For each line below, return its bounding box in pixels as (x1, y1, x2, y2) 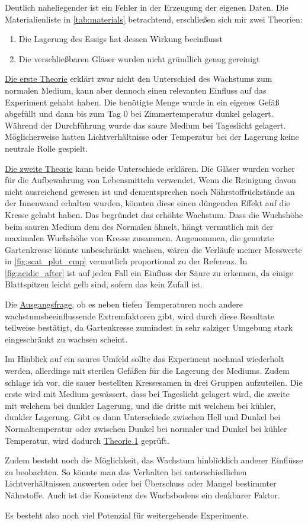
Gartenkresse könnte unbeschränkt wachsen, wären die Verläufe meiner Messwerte (5, 243, 302, 255)
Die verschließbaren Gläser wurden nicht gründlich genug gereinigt (18, 52, 260, 65)
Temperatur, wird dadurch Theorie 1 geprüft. (5, 434, 169, 446)
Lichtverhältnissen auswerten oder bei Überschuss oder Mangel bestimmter (5, 477, 277, 489)
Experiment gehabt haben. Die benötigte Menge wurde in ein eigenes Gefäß (5, 95, 280, 108)
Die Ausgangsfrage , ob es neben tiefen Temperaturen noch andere (5, 298, 243, 310)
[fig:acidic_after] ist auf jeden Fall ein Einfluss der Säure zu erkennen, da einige (5, 266, 293, 278)
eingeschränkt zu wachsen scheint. (5, 332, 128, 345)
